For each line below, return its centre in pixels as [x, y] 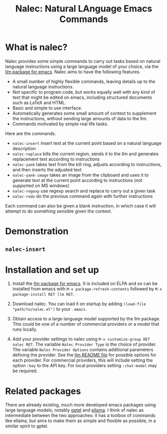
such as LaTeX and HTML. [39, 102]
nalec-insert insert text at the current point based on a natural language [87, 143]
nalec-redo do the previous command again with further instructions [83, 196]
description [24, 148]
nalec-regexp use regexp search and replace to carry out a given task [84, 191]
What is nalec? [36, 47]
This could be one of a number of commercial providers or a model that [86, 324]
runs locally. [25, 329]
